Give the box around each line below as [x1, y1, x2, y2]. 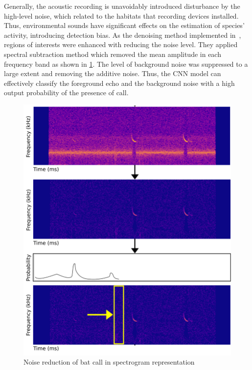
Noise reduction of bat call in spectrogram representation [23, 357, 195, 367]
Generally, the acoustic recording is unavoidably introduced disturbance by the [4, 1, 240, 11]
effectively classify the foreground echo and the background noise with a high [4, 78, 235, 88]
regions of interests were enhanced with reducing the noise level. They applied [4, 39, 238, 50]
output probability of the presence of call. [4, 87, 129, 98]
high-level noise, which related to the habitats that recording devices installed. [4, 10, 239, 21]
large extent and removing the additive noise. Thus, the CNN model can [4, 68, 221, 79]
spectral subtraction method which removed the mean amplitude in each [4, 49, 221, 59]
